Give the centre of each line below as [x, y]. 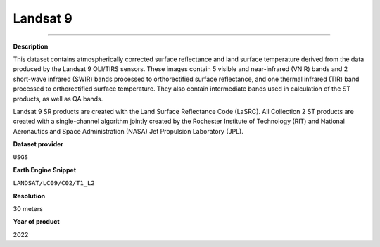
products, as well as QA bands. [58, 99]
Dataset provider [38, 144]
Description [31, 46]
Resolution [29, 196]
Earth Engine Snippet [45, 170]
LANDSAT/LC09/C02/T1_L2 [54, 183]
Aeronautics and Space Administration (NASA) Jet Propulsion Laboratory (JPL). [128, 131]
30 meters [28, 209]
